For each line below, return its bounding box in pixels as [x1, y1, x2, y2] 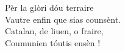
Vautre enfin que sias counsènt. [5, 13, 121, 25]
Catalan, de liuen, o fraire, [5, 25, 104, 37]
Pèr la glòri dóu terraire [5, 1, 94, 14]
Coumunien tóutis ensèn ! [5, 36, 101, 49]
